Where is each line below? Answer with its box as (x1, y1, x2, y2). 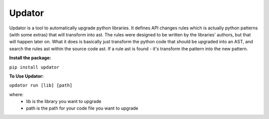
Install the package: (9, 55, 51, 61)
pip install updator (9, 64, 60, 70)
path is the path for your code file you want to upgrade (26, 105, 138, 112)
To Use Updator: (9, 73, 44, 79)
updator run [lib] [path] (9, 83, 73, 88)
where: (9, 91, 24, 97)
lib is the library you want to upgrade (26, 99, 102, 105)
